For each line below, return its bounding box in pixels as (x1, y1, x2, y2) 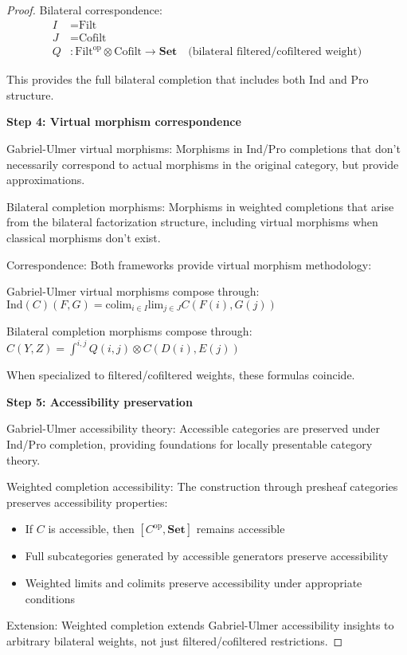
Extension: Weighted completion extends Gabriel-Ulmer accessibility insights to (6, 617, 394, 633)
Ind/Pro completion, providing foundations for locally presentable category (6, 436, 373, 453)
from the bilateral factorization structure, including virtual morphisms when (6, 214, 378, 230)
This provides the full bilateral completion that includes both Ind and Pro (6, 71, 369, 88)
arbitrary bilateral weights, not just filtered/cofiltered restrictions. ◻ (6, 632, 343, 649)
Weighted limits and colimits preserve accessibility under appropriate (25, 575, 362, 591)
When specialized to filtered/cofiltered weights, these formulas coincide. (6, 367, 355, 383)
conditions (25, 590, 76, 606)
